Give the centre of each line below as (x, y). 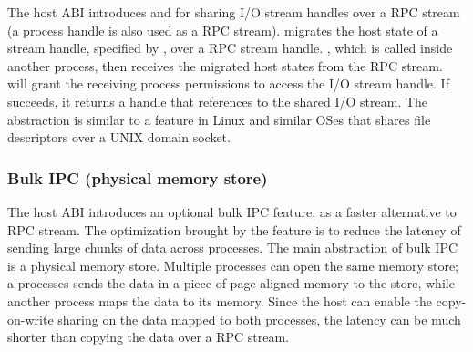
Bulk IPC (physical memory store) (138, 177)
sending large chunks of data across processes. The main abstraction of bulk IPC (233, 248)
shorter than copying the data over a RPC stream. (149, 337)
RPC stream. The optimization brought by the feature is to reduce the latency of (234, 229)
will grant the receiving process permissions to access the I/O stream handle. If (228, 83)
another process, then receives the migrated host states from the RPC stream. (225, 65)
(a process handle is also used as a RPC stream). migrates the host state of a (223, 30)
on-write (31, 319)
